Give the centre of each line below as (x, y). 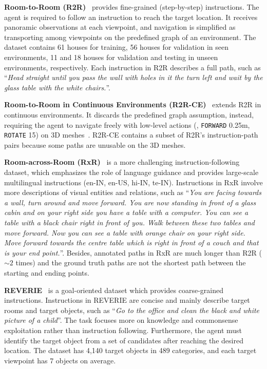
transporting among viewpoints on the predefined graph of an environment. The (130, 37)
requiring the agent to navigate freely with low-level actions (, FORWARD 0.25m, (127, 124)
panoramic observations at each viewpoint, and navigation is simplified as (120, 27)
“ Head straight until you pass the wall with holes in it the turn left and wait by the (133, 77)
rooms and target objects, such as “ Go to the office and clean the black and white (132, 310)
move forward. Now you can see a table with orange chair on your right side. (125, 232)
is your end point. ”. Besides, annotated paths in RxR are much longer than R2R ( (133, 252)
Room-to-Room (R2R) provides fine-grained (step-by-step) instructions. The (132, 7)
